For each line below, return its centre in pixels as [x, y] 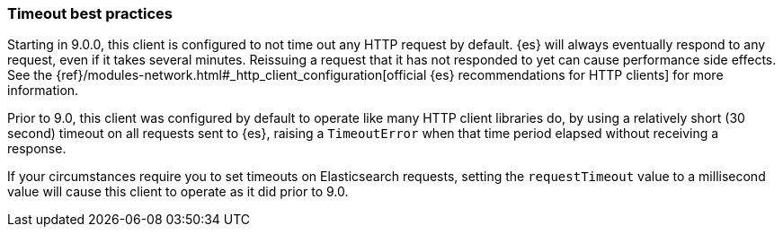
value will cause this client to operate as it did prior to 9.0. [178, 192]
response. [37, 149]
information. [43, 91]
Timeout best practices [90, 13]
